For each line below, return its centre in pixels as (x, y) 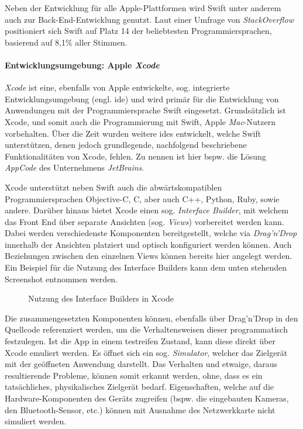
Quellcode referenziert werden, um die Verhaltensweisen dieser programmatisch (146, 329)
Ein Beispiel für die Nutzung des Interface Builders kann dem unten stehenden (146, 267)
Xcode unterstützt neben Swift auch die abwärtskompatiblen (113, 187)
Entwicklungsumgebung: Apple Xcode (82, 65)
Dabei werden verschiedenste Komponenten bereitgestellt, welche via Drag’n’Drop (151, 233)
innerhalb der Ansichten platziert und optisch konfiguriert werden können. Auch (148, 244)
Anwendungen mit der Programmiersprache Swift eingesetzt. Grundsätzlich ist (145, 110)
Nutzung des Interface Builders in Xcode (101, 298)
